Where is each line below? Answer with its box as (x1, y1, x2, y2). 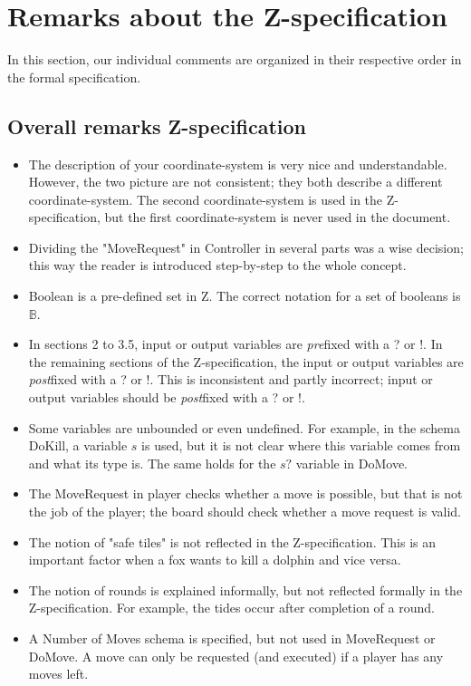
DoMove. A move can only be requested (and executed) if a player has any (28, 646, 444, 665)
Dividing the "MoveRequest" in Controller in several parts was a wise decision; (28, 237, 464, 256)
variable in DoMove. (295, 453, 408, 472)
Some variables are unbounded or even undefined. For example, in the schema (28, 418, 460, 437)
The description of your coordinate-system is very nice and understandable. (28, 154, 447, 173)
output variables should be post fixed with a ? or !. (28, 388, 305, 407)
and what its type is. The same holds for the (28, 453, 276, 472)
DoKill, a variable (28, 436, 128, 455)
